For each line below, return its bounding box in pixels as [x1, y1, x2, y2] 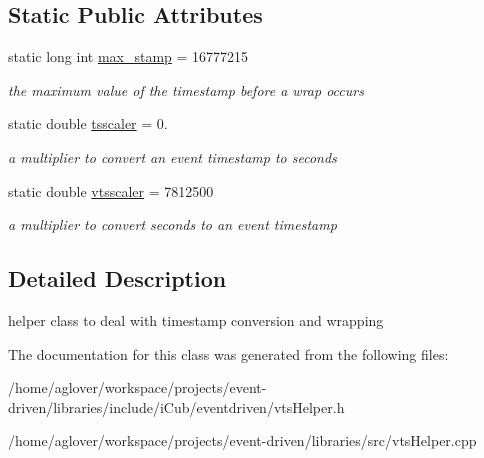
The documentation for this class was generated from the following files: [8, 343, 449, 364]
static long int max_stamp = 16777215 [8, 46, 249, 67]
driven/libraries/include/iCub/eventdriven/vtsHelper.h [8, 396, 345, 417]
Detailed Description [8, 263, 227, 294]
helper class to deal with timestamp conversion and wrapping [8, 309, 384, 330]
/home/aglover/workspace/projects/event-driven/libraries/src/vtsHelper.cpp [8, 430, 477, 451]
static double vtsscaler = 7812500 [8, 180, 214, 201]
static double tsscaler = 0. [8, 113, 168, 134]
